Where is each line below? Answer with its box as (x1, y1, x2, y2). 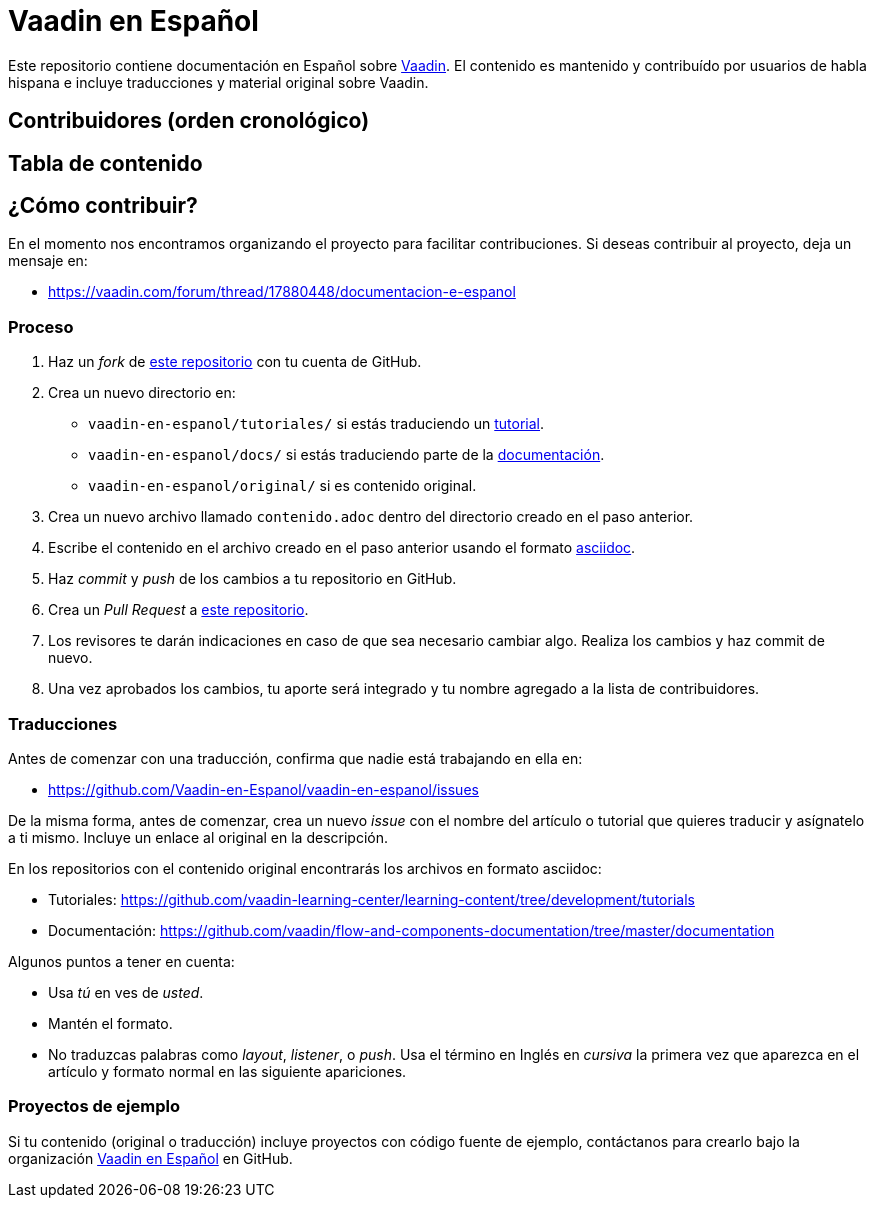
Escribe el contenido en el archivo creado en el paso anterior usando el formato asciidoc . (48, 539, 636, 557)
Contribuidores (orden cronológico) (8, 108, 370, 134)
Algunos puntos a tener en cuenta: (8, 952, 235, 970)
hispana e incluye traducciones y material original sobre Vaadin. (8, 73, 429, 91)
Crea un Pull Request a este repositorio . (48, 601, 309, 619)
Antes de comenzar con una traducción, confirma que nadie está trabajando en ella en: (8, 749, 583, 767)
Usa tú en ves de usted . (48, 983, 204, 1001)
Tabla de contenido (8, 150, 203, 176)
